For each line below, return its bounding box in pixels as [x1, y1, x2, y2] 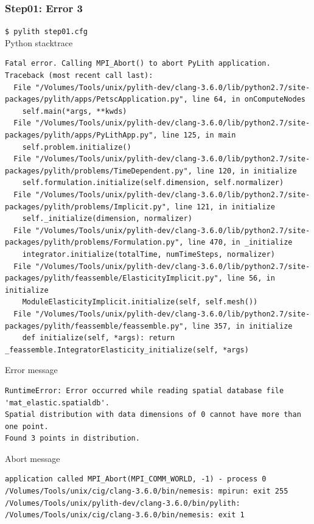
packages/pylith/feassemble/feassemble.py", [5, 321, 188, 330]
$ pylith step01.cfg [5, 27, 88, 37]
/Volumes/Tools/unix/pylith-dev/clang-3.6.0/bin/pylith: [5, 498, 240, 508]
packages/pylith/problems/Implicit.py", [5, 202, 171, 211]
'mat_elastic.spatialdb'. [5, 398, 110, 407]
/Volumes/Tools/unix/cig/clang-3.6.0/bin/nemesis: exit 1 [5, 511, 245, 520]
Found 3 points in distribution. [5, 434, 140, 443]
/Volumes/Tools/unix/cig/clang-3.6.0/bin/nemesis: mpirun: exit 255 [5, 487, 288, 496]
